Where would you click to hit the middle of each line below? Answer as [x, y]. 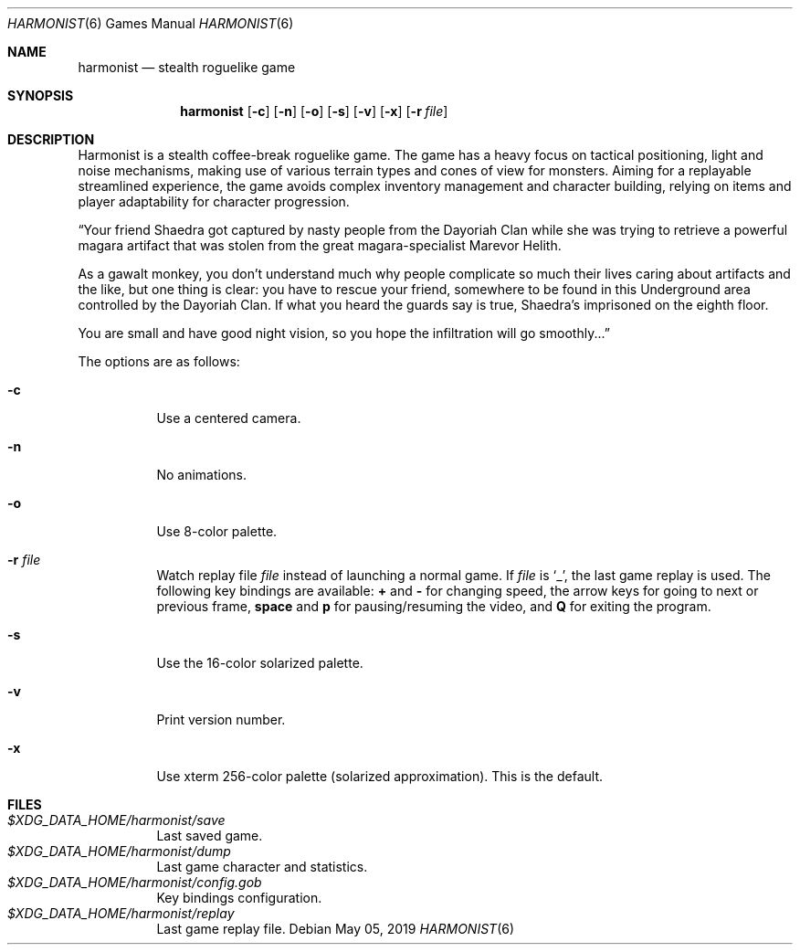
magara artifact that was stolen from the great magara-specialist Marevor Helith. [320, 245]
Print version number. [221, 719]
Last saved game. [210, 836]
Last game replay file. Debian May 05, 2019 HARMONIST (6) [336, 929]
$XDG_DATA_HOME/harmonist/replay [121, 913]
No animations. [201, 475]
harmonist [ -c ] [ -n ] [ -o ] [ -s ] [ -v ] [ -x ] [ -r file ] [314, 111]
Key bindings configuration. [239, 898]
